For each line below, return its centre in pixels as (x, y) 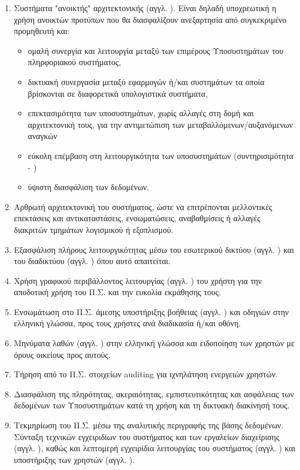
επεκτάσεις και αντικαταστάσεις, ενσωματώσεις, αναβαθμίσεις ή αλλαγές (137, 218)
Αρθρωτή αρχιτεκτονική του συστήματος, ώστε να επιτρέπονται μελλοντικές (143, 206)
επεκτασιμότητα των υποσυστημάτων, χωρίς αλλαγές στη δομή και (141, 113)
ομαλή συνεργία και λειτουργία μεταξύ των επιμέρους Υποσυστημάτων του (156, 50)
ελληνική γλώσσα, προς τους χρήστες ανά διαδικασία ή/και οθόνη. (127, 323)
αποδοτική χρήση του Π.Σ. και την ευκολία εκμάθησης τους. (117, 292)
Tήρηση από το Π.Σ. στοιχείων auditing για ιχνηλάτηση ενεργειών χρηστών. (146, 374)
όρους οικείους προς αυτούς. (62, 354)
